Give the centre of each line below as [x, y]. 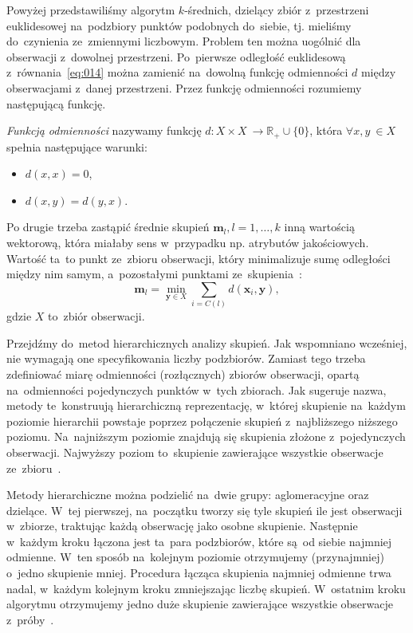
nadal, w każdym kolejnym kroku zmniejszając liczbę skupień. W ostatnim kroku [206, 588]
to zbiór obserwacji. [96, 316]
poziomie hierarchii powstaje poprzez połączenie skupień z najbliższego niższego [202, 421]
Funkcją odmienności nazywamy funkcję [104, 130]
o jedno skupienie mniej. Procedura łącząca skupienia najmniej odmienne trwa [199, 573]
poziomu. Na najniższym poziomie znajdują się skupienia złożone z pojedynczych [206, 436]
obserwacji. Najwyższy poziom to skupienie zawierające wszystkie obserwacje [195, 452]
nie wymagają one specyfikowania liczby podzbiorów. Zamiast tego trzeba [186, 358]
